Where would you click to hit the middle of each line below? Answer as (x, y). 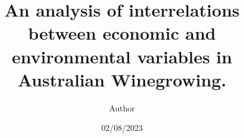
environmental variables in (122, 56)
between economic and (122, 33)
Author (122, 107)
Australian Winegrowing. (122, 79)
